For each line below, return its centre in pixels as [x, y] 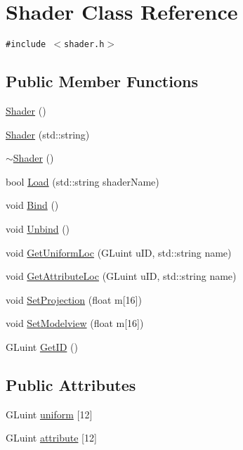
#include [26, 45]
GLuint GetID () [42, 346]
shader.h [84, 45]
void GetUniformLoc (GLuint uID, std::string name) [119, 252]
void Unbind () [38, 228]
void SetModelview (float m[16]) [75, 323]
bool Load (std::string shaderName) [83, 181]
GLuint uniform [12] [49, 414]
